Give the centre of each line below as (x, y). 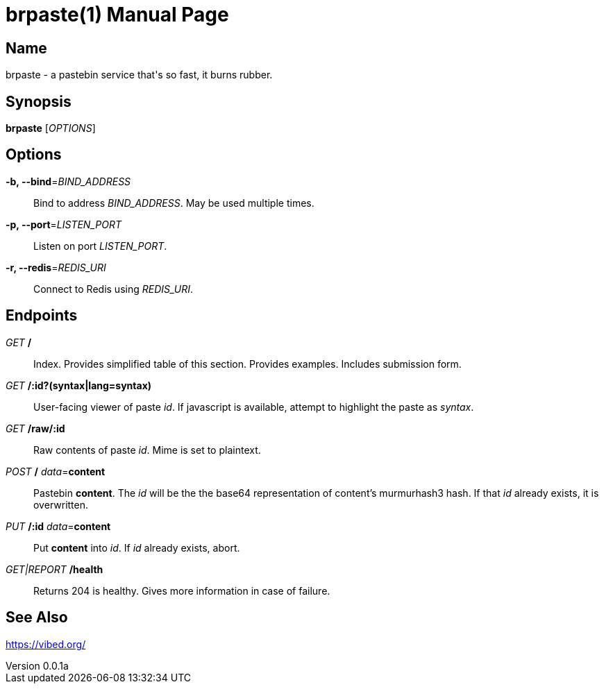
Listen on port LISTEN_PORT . (100, 246)
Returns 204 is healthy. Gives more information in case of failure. (182, 590)
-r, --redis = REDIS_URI (56, 267)
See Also (37, 618)
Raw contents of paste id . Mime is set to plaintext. (147, 450)
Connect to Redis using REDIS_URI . (114, 289)
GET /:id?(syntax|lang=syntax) (79, 385)
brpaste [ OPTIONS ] (51, 128)
